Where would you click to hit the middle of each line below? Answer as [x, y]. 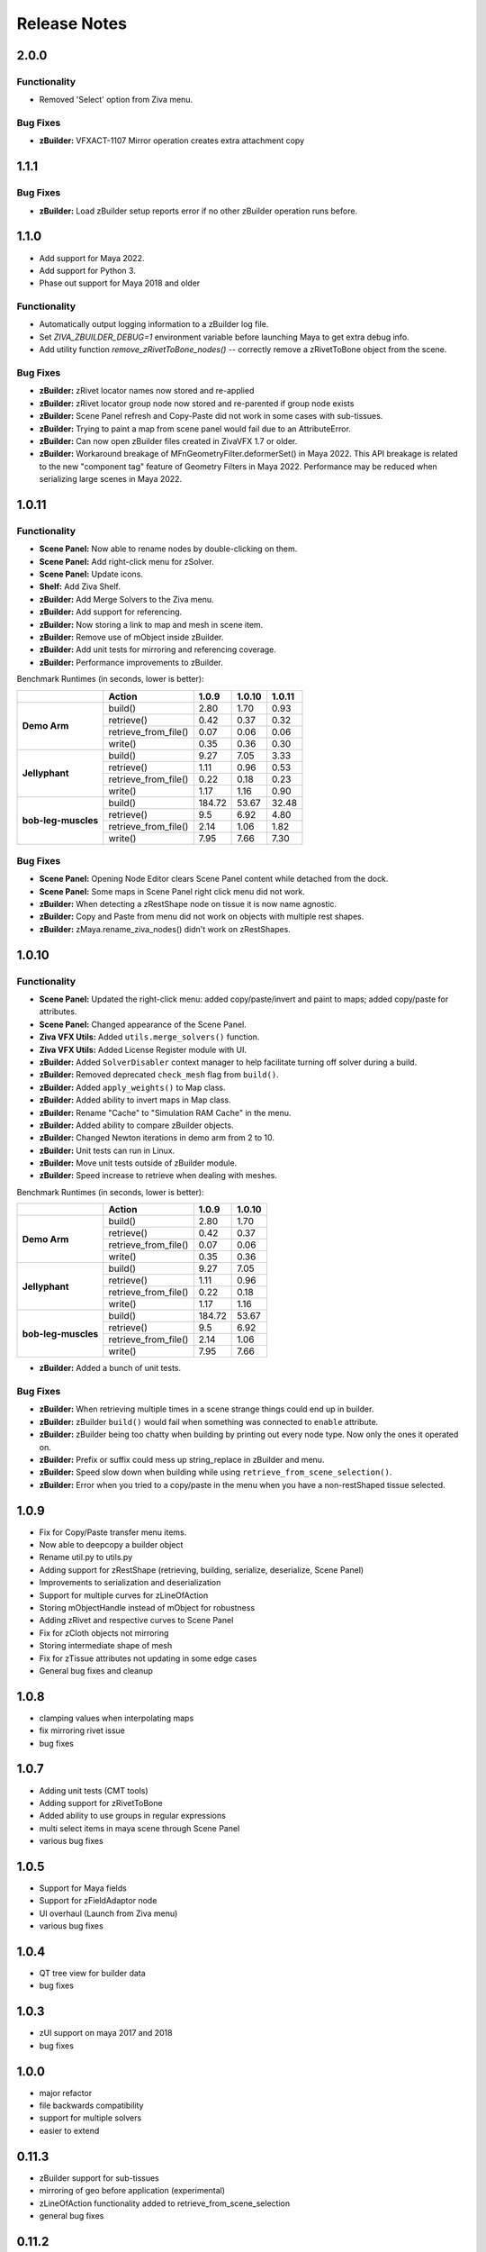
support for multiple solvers [90, 2118]
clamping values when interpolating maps [117, 1718]
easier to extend [69, 2130]
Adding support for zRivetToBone [101, 1803]
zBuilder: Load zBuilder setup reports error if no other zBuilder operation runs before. [198, 211]
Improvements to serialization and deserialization [130, 1583]
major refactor [66, 2093]
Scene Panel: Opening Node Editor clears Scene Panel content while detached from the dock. [214, 879]
